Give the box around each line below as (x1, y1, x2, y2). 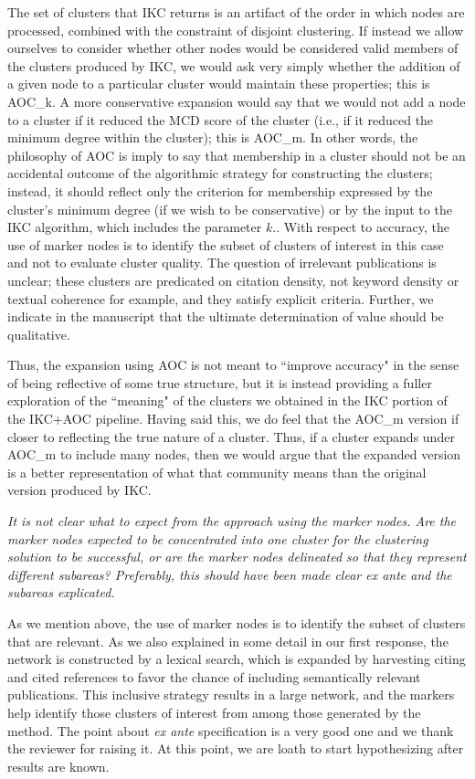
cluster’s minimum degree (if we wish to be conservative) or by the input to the (7, 199, 452, 218)
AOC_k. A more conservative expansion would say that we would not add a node (7, 91, 466, 111)
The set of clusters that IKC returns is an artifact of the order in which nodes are (7, 3, 465, 21)
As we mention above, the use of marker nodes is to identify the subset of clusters (7, 614, 466, 632)
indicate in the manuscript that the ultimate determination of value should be (7, 307, 444, 326)
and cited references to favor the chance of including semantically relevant (7, 667, 421, 686)
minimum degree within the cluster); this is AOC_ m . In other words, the (7, 128, 418, 147)
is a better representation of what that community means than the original (7, 462, 427, 481)
